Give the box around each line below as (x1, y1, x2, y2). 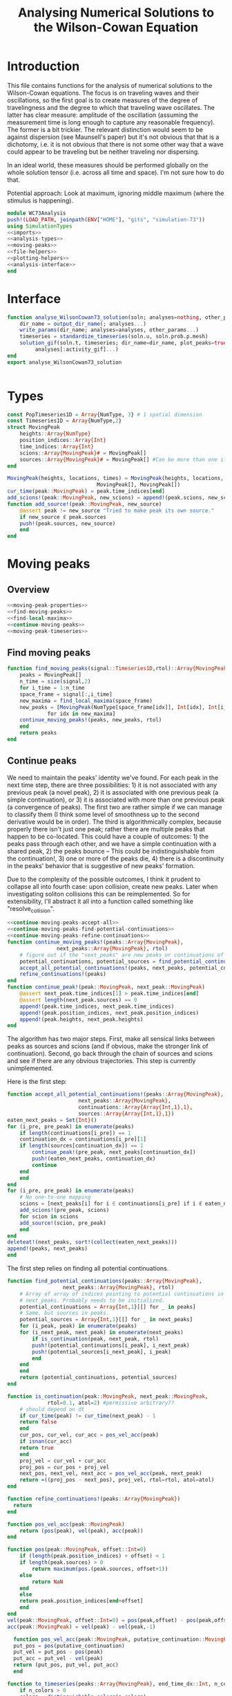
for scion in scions (19, 1213, 79, 1220)
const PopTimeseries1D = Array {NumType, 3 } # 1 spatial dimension (7, 411, 202, 418)
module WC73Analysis (7, 210, 67, 216)
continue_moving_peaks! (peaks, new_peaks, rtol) (19, 717, 162, 723)
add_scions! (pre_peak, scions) (19, 1207, 110, 1214)
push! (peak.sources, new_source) (19, 520, 116, 527)
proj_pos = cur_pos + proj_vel (19, 1464, 110, 1471)
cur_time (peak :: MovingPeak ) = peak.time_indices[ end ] (7, 488, 166, 495)
